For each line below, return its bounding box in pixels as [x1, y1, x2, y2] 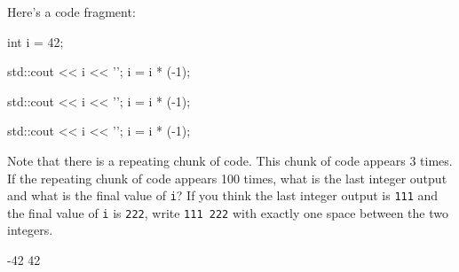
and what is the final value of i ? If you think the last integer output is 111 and [7, 186, 439, 205]
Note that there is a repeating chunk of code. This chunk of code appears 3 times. [7, 151, 453, 169]
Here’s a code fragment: [7, 3, 136, 20]
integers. [7, 221, 53, 239]
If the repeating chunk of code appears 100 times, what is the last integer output [7, 168, 447, 187]
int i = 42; [7, 32, 64, 51]
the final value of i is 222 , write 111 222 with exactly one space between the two [7, 203, 448, 221]
